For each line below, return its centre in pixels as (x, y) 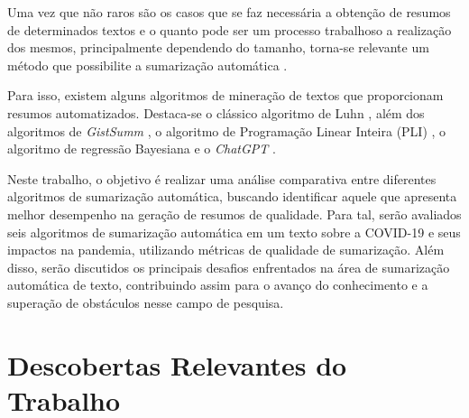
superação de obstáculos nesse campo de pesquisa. (146, 302)
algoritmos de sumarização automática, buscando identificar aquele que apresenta (232, 196)
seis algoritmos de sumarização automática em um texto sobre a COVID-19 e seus (234, 232)
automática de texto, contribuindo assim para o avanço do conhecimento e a (218, 285)
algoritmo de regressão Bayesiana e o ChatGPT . (142, 149)
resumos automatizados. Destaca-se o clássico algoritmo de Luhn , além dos (216, 112)
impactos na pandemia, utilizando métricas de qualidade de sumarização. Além (226, 250)
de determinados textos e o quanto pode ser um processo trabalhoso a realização (230, 29)
